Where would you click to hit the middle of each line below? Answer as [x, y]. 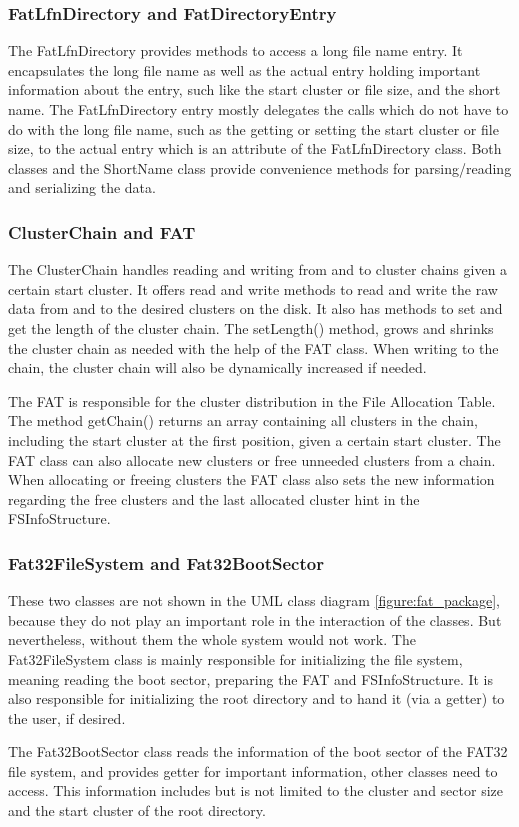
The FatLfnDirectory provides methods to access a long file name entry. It [235, 50]
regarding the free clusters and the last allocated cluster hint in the [214, 498]
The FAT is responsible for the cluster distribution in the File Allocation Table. [252, 400]
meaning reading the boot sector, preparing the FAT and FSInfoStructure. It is [251, 678]
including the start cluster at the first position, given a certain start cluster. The [254, 439]
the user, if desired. [67, 717]
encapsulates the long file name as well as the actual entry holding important [244, 69]
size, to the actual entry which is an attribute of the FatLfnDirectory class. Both [255, 148]
